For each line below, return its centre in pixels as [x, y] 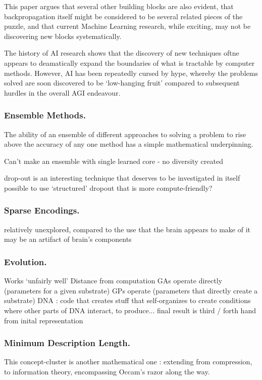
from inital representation [44, 320]
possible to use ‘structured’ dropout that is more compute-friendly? [108, 187]
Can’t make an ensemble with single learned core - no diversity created [114, 161]
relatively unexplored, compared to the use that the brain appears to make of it [127, 229]
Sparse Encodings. [42, 210]
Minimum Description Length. [67, 343]
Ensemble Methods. [45, 115]
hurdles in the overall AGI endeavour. [62, 92]
